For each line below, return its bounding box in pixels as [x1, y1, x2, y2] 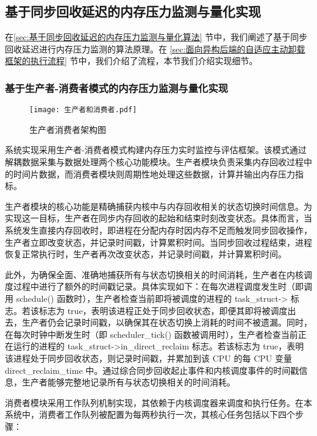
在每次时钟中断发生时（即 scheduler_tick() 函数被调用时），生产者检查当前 [5, 327, 298, 340]
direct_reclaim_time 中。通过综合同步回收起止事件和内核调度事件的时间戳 [5, 363, 299, 376]
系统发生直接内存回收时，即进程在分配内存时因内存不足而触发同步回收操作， [5, 224, 312, 237]
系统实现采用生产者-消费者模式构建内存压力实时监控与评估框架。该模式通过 [5, 143, 307, 156]
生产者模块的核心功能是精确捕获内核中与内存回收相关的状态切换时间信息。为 [5, 199, 312, 212]
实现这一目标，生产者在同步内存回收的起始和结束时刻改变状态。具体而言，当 [5, 212, 312, 224]
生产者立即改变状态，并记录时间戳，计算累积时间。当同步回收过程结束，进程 [5, 235, 312, 248]
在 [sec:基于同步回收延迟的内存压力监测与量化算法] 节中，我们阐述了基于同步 [5, 30, 308, 43]
